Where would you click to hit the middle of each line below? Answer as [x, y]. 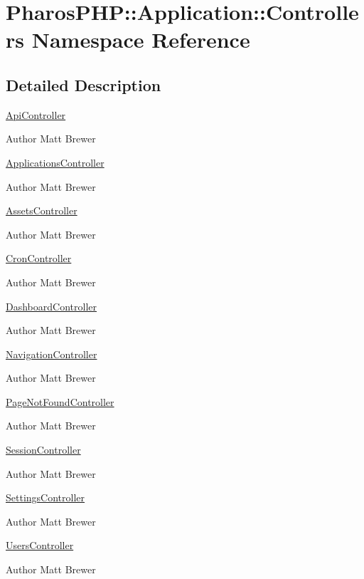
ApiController [36, 114]
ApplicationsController [55, 162]
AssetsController [42, 210]
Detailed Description [84, 84]
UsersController [40, 545]
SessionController [43, 450]
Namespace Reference [141, 40]
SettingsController [45, 497]
